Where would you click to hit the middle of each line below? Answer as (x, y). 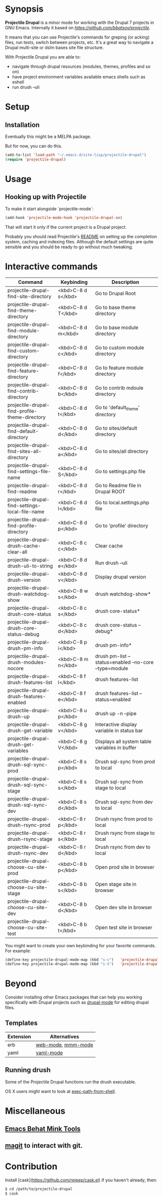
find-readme (22, 491)
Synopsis (24, 9)
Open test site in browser (124, 927)
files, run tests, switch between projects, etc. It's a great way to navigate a (79, 42)
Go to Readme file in (118, 485)
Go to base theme (115, 307)
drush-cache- (24, 546)
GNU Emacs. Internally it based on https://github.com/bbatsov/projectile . (78, 27)
